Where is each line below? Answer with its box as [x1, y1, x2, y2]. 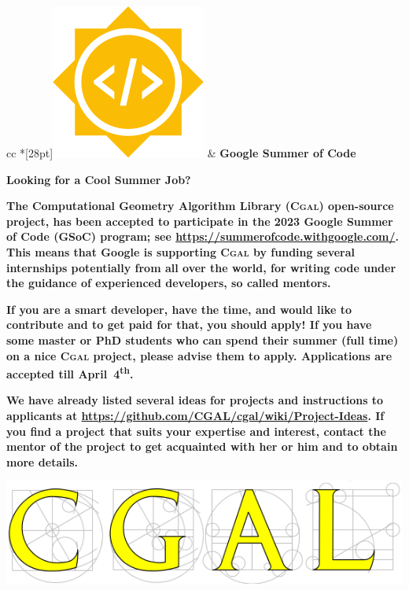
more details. [6, 453, 78, 470]
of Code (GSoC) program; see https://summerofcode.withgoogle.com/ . [6, 228, 399, 245]
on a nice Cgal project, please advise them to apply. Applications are [6, 347, 392, 363]
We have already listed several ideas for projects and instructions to [6, 392, 384, 408]
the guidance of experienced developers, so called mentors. [6, 275, 331, 291]
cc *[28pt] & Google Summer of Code [6, 145, 356, 160]
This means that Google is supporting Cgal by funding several [6, 243, 356, 260]
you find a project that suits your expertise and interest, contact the [6, 422, 386, 439]
